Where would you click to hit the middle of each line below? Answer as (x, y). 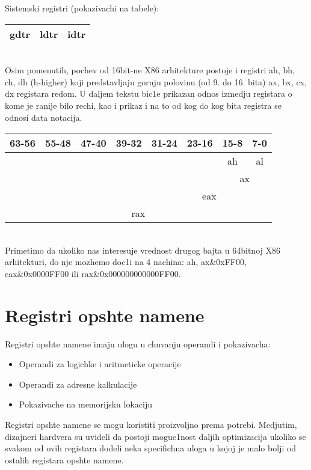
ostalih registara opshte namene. (64, 459)
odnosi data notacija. (44, 117)
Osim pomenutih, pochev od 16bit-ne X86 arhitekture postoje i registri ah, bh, (150, 70)
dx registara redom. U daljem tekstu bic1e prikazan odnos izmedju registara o (149, 93)
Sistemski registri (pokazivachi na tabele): (82, 8)
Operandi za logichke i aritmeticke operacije (100, 364)
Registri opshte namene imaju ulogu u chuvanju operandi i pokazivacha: (138, 343)
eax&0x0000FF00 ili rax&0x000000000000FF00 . (93, 273)
